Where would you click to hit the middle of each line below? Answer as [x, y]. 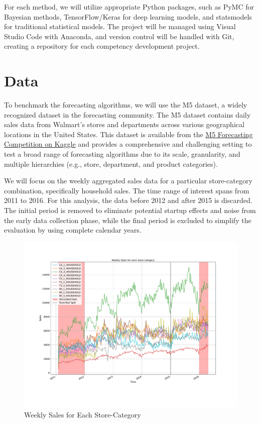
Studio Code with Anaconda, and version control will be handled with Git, [119, 36]
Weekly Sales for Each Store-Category [83, 414]
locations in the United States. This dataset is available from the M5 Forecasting [128, 134]
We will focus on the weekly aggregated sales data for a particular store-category [128, 181]
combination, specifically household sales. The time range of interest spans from [127, 190]
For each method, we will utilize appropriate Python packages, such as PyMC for [129, 7]
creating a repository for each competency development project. [102, 46]
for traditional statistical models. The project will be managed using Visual [120, 26]
